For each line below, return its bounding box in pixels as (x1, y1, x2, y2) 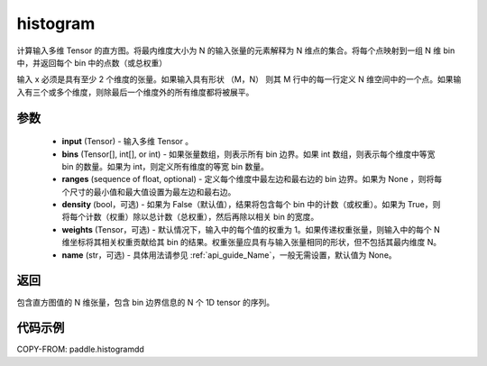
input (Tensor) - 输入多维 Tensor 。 (61, 136, 194, 147)
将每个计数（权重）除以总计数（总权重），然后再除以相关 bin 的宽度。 (61, 212, 319, 223)
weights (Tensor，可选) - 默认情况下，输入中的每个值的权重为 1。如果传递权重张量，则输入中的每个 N (61, 224, 441, 234)
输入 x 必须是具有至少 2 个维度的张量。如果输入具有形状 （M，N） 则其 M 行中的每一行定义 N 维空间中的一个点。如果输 (16, 74, 462, 85)
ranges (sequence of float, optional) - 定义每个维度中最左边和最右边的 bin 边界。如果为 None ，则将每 (61, 174, 443, 185)
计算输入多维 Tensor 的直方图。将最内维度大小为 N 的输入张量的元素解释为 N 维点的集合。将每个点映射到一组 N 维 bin (16, 45, 455, 56)
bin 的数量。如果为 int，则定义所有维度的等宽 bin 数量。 (61, 160, 270, 171)
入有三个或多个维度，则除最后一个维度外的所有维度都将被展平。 (16, 87, 254, 97)
